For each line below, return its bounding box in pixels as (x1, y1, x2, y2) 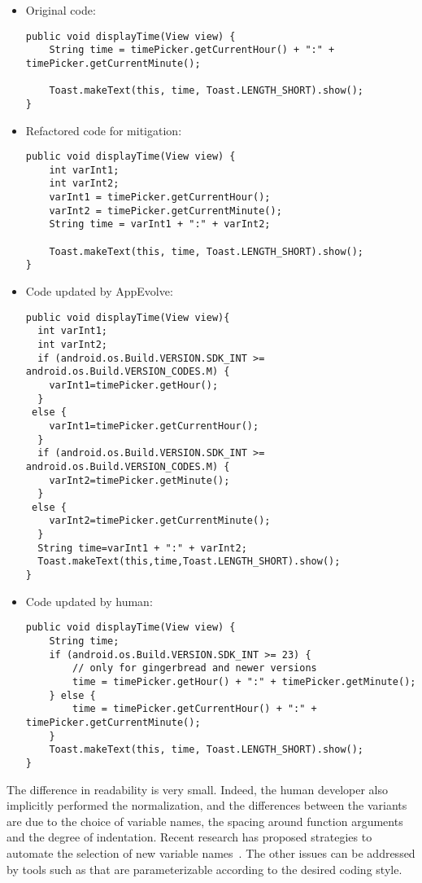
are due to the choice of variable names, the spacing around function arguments (7, 812, 403, 829)
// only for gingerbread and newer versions (72, 662, 317, 674)
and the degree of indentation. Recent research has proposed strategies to (7, 828, 372, 846)
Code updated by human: (25, 592, 153, 609)
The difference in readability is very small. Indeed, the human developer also (7, 780, 388, 797)
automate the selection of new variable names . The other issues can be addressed (7, 844, 415, 861)
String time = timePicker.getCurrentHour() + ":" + (49, 44, 335, 56)
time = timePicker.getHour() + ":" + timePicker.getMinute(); (72, 675, 416, 688)
